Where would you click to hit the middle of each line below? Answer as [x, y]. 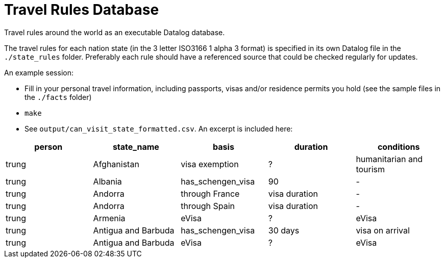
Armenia [109, 218]
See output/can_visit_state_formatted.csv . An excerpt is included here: [159, 128]
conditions [399, 147]
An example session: [39, 72]
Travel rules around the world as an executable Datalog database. [115, 32]
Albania [107, 181]
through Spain [208, 206]
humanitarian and [389, 159]
